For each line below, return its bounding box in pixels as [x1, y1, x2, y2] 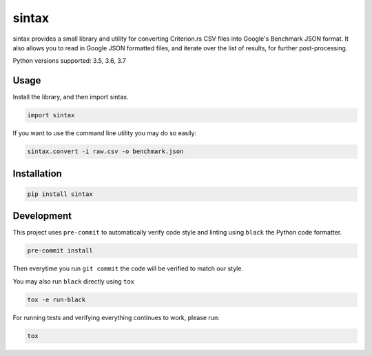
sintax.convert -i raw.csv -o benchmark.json [27, 148, 184, 155]
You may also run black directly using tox [12, 277, 134, 286]
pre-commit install [27, 247, 93, 255]
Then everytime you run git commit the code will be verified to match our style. [12, 264, 244, 273]
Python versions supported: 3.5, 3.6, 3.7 [12, 57, 127, 65]
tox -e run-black [27, 295, 86, 304]
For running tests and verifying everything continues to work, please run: [12, 313, 220, 322]
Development [12, 210, 72, 222]
